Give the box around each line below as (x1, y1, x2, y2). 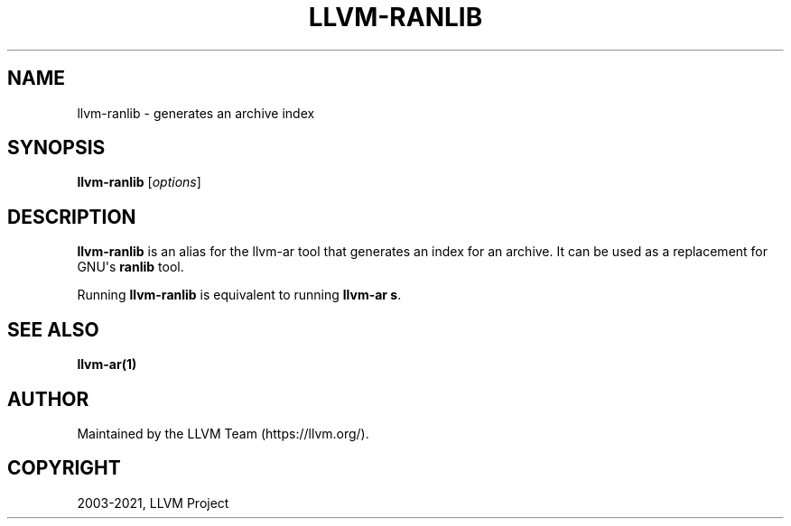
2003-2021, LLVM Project (77, 494, 229, 511)
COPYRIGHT (7, 457, 121, 480)
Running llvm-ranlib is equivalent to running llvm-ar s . (77, 287, 402, 303)
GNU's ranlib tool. (77, 259, 184, 275)
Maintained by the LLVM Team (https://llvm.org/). (77, 425, 369, 441)
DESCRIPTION (7, 205, 136, 228)
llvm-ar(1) (77, 356, 137, 373)
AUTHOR (7, 387, 89, 411)
